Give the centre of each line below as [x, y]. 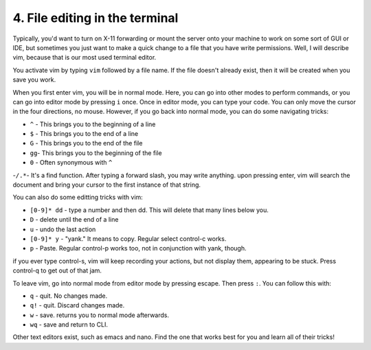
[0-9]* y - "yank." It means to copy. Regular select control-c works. [128, 238]
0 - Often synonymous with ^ [71, 163]
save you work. [34, 80]
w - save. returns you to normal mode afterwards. [100, 315]
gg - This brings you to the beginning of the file [96, 153]
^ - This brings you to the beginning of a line [93, 124]
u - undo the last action [63, 229]
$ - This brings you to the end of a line [84, 134]
